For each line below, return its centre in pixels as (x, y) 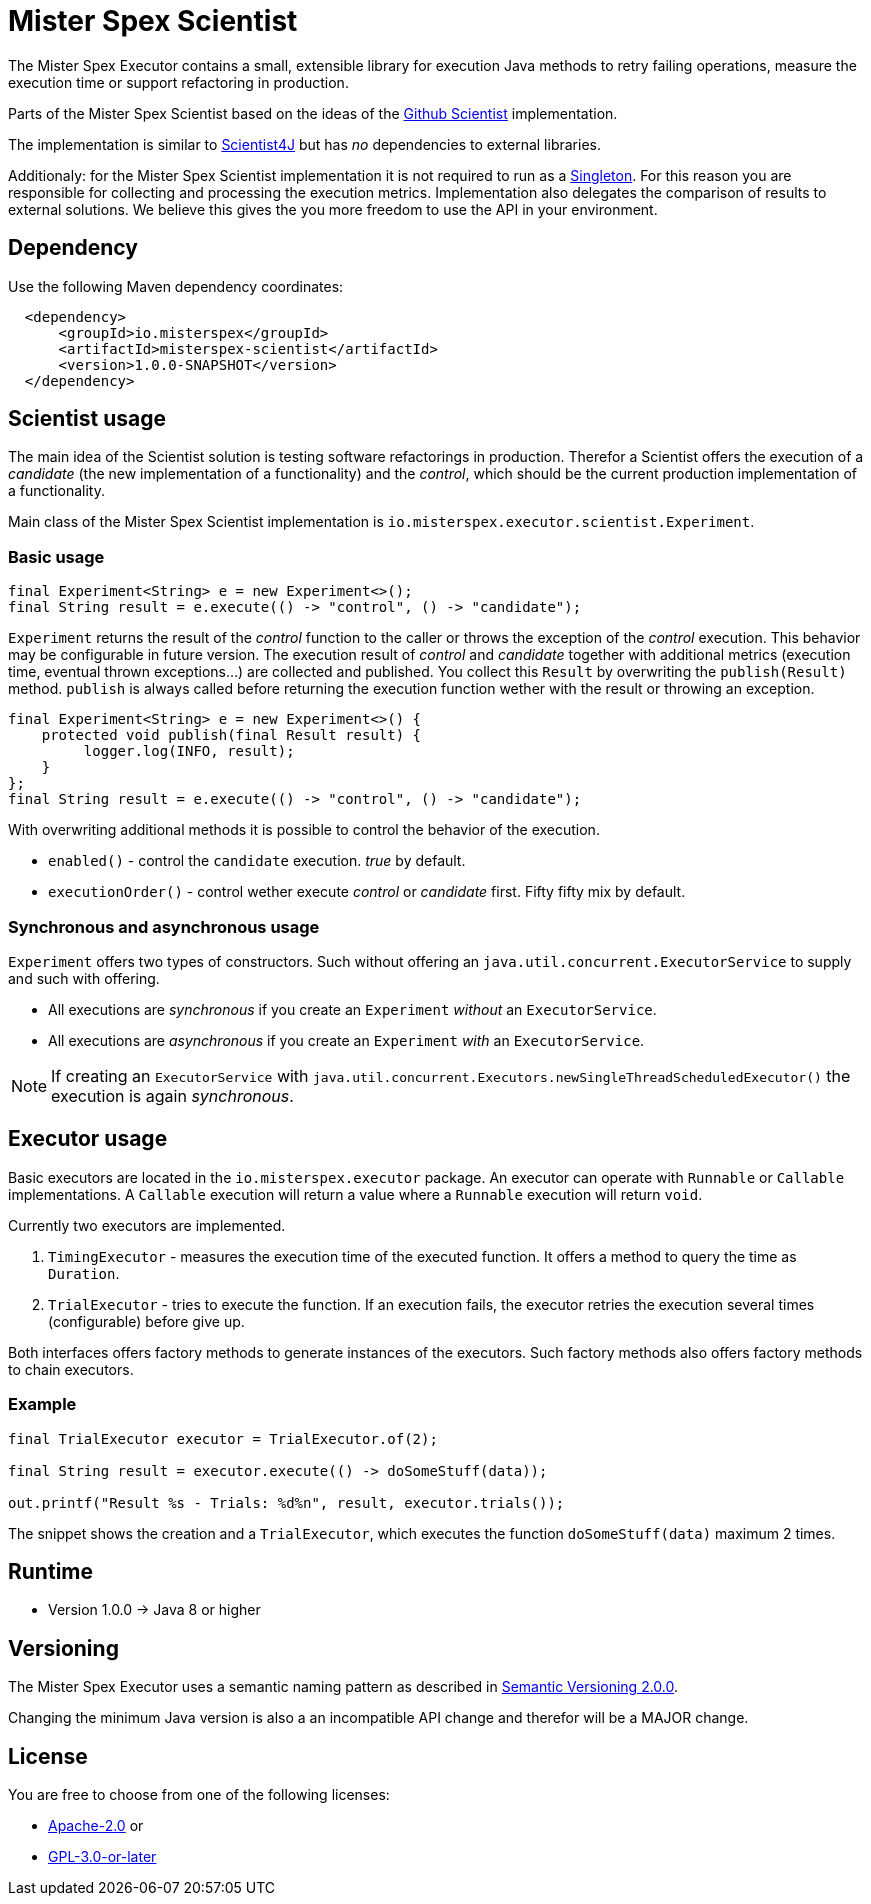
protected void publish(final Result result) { (231, 735)
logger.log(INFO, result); (189, 751)
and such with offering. (84, 978)
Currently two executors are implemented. (147, 1225)
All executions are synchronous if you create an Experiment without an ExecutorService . (352, 1009)
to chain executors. (71, 1369)
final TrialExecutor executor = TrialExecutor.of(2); (223, 1438)
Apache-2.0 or (96, 1826)
